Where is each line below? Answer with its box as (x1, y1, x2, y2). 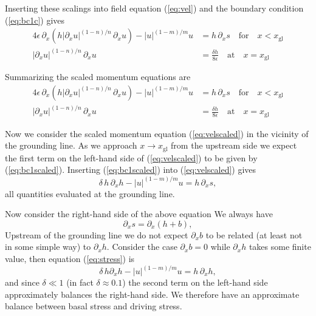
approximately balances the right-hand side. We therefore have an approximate (5, 287, 300, 300)
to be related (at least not (205, 228, 303, 241)
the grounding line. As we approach (5, 139, 137, 152)
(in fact (66, 276, 94, 289)
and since (5, 276, 39, 289)
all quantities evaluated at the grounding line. (5, 187, 175, 200)
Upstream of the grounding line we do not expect (5, 228, 188, 241)
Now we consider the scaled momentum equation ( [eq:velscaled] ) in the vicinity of (5, 127, 309, 140)
